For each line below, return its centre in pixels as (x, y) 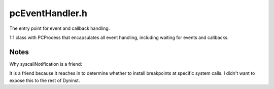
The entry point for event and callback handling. (60, 28)
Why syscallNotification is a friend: (46, 64)
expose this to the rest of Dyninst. (45, 80)
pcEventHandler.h (48, 13)
